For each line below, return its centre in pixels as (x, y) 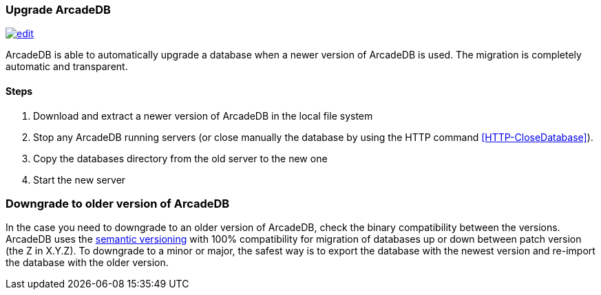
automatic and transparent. (67, 67)
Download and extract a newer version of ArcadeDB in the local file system (203, 116)
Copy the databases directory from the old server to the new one (180, 158)
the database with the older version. (87, 263)
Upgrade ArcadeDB (58, 10)
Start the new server (80, 179)
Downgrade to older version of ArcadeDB (118, 203)
